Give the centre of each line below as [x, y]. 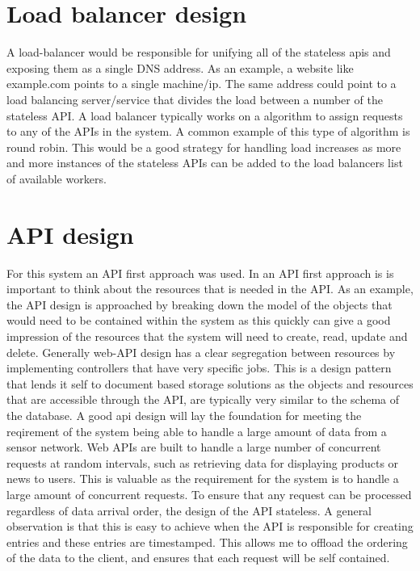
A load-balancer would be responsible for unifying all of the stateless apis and [199, 52]
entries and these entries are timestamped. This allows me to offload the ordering [207, 542]
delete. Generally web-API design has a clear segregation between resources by [201, 352]
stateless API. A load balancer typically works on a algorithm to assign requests [205, 115]
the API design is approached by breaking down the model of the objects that [199, 304]
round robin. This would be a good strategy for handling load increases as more [204, 147]
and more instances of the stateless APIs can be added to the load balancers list [205, 163]
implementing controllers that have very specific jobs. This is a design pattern [199, 368]
